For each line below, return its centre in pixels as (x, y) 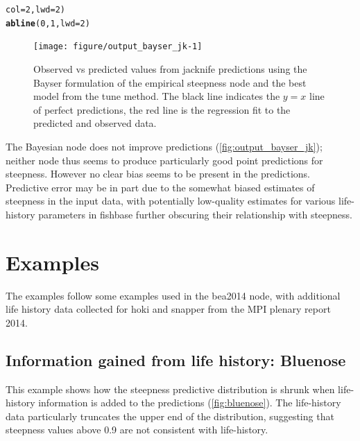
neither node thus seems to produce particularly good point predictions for (164, 160)
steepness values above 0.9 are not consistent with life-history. (137, 430)
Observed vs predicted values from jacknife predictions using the (170, 68)
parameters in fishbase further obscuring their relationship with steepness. (195, 214)
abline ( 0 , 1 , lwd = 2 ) (48, 23)
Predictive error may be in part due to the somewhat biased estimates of (160, 187)
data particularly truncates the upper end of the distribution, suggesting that (170, 416)
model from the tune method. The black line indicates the (157, 96)
